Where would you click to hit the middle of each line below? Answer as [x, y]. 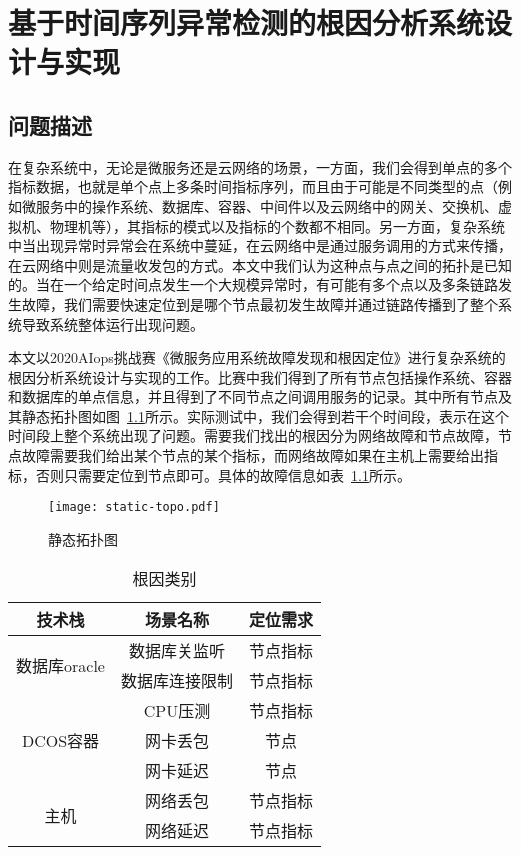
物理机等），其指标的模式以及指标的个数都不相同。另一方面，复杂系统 [277, 225]
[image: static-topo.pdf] [134, 507]
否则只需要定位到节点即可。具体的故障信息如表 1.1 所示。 [223, 474]
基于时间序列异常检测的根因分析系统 [246, 22]
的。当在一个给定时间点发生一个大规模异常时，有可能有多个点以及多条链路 [253, 284]
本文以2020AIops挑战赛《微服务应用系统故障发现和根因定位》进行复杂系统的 [257, 357]
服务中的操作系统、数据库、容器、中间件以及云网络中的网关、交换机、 [266, 205]
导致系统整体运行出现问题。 [112, 323]
